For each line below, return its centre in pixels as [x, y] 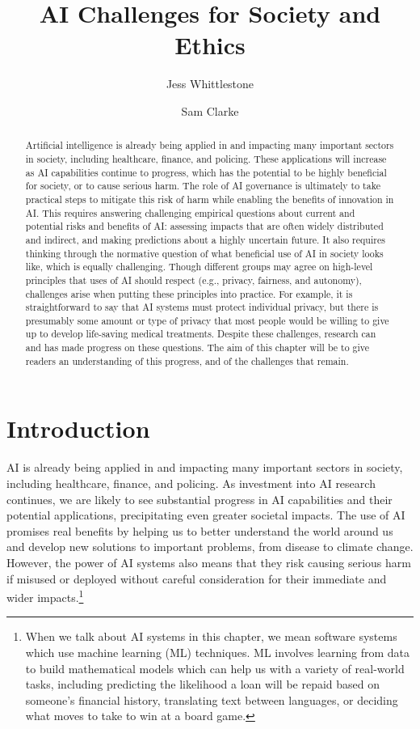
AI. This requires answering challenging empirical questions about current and [190, 212]
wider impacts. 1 [45, 596]
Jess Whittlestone [210, 84]
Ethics [210, 45]
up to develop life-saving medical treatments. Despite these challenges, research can [201, 334]
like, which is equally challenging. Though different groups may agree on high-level [199, 267]
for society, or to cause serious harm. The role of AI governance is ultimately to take [203, 186]
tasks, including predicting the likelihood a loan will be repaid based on [203, 684]
